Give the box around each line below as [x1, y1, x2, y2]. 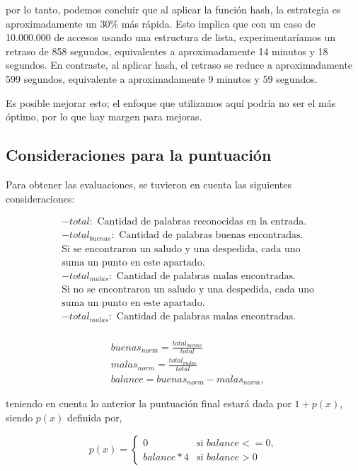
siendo [6, 410, 33, 425]
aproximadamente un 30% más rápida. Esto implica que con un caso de [6, 16, 316, 30]
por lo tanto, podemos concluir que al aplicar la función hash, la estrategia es [6, 2, 341, 16]
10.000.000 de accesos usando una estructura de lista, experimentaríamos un [6, 30, 336, 45]
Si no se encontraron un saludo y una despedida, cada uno [62, 285, 314, 295]
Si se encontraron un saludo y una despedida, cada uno [62, 244, 301, 254]
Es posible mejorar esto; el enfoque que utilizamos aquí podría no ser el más [6, 95, 336, 110]
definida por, [67, 410, 122, 425]
